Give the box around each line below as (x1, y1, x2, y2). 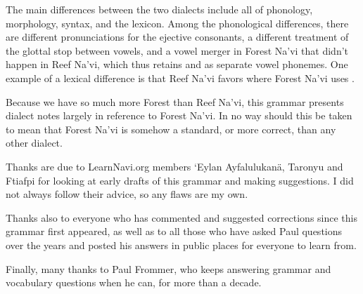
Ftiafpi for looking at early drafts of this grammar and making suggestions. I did (6, 173, 354, 187)
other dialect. (6, 135, 63, 150)
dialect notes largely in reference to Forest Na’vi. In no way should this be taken (6, 108, 352, 123)
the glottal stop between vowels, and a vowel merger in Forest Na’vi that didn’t (6, 43, 349, 58)
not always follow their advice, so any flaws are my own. (6, 187, 248, 201)
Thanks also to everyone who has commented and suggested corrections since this (6, 210, 357, 225)
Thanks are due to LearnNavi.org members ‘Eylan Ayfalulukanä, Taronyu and (6, 159, 343, 173)
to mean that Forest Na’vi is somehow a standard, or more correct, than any (6, 121, 336, 136)
